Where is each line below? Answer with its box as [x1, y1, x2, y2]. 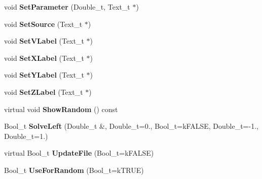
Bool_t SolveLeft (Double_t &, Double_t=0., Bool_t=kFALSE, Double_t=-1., [4, 121, 258, 131]
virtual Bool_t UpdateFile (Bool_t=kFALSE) [4, 148, 154, 158]
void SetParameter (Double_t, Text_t [4, 2, 130, 12]
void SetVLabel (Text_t [4, 35, 84, 46]
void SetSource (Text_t [4, 18, 83, 29]
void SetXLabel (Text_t [4, 52, 84, 63]
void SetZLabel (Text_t [4, 86, 83, 97]
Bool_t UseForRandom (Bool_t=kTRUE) [4, 164, 144, 175]
